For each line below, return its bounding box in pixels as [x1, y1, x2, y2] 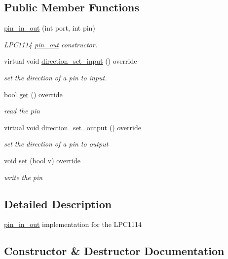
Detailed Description [4, 196, 112, 211]
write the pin [4, 172, 43, 182]
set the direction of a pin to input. [4, 72, 107, 82]
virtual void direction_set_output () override [4, 122, 141, 132]
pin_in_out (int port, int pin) [4, 23, 95, 33]
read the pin [4, 106, 40, 116]
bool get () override [4, 89, 63, 99]
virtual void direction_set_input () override [4, 56, 137, 66]
